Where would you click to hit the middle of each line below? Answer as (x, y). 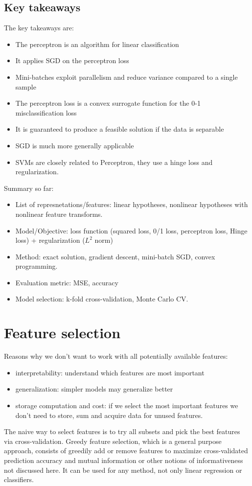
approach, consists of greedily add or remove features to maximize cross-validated (126, 451)
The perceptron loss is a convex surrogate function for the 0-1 (108, 103)
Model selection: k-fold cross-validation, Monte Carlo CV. (102, 299)
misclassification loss (46, 112)
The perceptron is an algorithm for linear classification (97, 44)
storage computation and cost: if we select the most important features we (127, 405)
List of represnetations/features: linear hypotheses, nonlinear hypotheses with (132, 204)
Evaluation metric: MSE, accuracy (67, 282)
